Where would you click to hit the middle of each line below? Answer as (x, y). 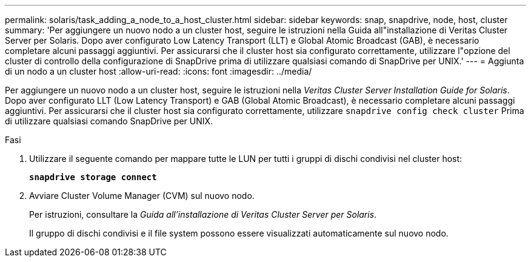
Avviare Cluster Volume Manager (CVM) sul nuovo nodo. (142, 196)
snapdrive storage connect (93, 177)
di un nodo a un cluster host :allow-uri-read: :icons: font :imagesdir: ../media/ (159, 71)
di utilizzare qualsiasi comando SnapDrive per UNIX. (109, 121)
